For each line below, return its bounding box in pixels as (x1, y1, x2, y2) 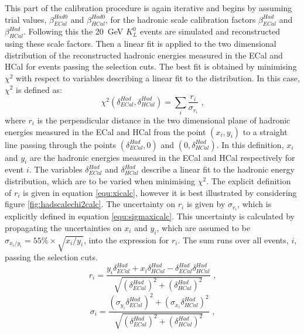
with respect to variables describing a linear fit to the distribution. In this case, (16, 71, 300, 84)
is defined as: (16, 83, 62, 95)
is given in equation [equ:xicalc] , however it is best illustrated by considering (23, 186, 297, 198)
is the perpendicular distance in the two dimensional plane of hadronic (37, 113, 291, 126)
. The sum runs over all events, (177, 233, 289, 246)
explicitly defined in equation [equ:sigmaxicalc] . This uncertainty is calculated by (5, 210, 295, 222)
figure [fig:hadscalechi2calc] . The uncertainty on (5, 198, 176, 210)
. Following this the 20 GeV (23, 25, 124, 37)
